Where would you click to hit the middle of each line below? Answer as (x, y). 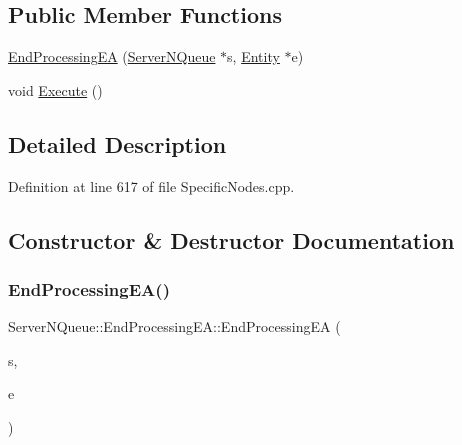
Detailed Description (117, 143)
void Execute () (55, 89)
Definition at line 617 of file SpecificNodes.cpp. (151, 185)
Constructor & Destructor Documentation (231, 239)
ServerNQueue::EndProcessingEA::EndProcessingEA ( (174, 326)
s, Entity (253, 56)
